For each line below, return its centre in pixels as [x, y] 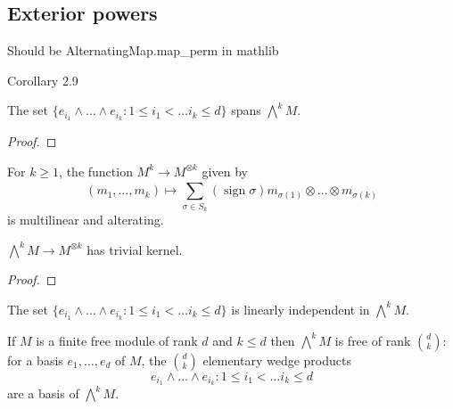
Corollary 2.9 [43, 80]
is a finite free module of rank [117, 340]
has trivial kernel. [135, 249]
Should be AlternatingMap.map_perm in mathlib [143, 50]
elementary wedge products [277, 360]
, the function [96, 171]
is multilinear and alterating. [86, 219]
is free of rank [373, 340]
